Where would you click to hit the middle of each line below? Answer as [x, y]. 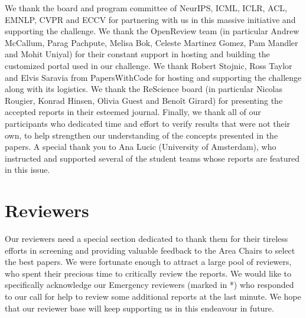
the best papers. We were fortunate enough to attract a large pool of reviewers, [148, 262]
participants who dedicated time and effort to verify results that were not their [148, 123]
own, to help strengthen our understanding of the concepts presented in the [141, 135]
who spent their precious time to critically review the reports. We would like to [148, 273]
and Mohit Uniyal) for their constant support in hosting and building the [137, 54]
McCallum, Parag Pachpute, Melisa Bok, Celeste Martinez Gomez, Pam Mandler [152, 42]
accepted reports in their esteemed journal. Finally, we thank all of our [133, 112]
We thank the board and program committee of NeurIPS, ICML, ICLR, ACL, [146, 8]
